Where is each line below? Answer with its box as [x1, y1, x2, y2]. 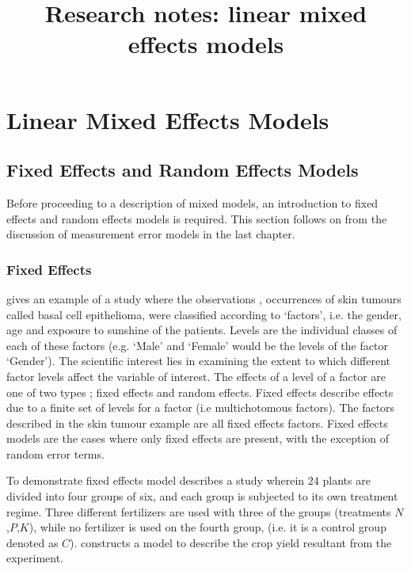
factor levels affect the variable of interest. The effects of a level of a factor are [6, 367, 386, 384]
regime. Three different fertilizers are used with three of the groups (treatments [6, 503, 391, 520]
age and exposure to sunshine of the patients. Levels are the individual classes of [6, 322, 398, 338]
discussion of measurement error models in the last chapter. [6, 226, 295, 242]
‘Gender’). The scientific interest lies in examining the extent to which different [6, 352, 390, 369]
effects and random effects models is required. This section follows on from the [6, 210, 387, 226]
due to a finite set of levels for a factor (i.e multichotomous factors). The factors [6, 399, 395, 416]
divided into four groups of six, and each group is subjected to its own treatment [6, 488, 398, 504]
